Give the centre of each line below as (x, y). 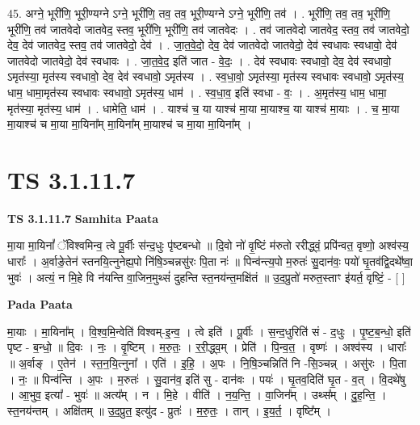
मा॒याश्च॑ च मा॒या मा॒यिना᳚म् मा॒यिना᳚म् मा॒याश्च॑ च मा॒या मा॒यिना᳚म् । (130, 124)
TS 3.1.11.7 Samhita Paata (83, 218)
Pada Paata (40, 304)
